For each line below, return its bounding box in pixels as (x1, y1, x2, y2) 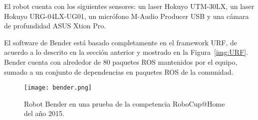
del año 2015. (24, 108, 64, 119)
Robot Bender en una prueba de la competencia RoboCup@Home (24, 98, 225, 109)
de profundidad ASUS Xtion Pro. (4, 20, 106, 31)
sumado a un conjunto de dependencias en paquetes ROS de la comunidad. (4, 66, 234, 77)
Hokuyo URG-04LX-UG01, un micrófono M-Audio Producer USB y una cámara (4, 10, 249, 21)
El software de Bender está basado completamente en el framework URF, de (4, 37, 237, 47)
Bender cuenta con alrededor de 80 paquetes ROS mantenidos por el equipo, (4, 56, 238, 67)
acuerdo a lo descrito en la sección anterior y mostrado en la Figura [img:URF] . (4, 47, 249, 57)
